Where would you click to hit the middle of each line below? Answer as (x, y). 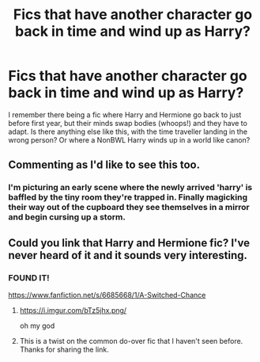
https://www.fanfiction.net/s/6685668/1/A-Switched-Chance (107, 295)
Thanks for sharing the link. (64, 349)
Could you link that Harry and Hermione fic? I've (129, 243)
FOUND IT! (29, 277)
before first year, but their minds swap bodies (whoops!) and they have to (128, 123)
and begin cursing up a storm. (67, 217)
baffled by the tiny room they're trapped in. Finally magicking (128, 197)
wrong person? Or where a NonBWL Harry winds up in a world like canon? (129, 139)
